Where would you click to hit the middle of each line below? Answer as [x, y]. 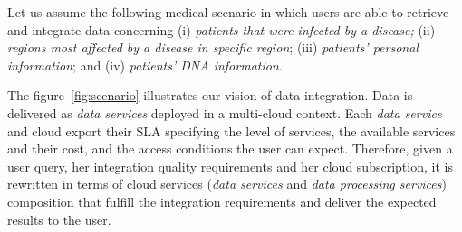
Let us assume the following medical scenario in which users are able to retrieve [228, 12]
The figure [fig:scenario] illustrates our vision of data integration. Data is [210, 95]
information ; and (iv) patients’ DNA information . [145, 65]
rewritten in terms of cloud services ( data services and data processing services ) [227, 184]
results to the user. [59, 219]
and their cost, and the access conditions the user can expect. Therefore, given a [230, 148]
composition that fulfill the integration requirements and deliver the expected [222, 201]
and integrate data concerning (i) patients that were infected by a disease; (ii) [221, 29]
